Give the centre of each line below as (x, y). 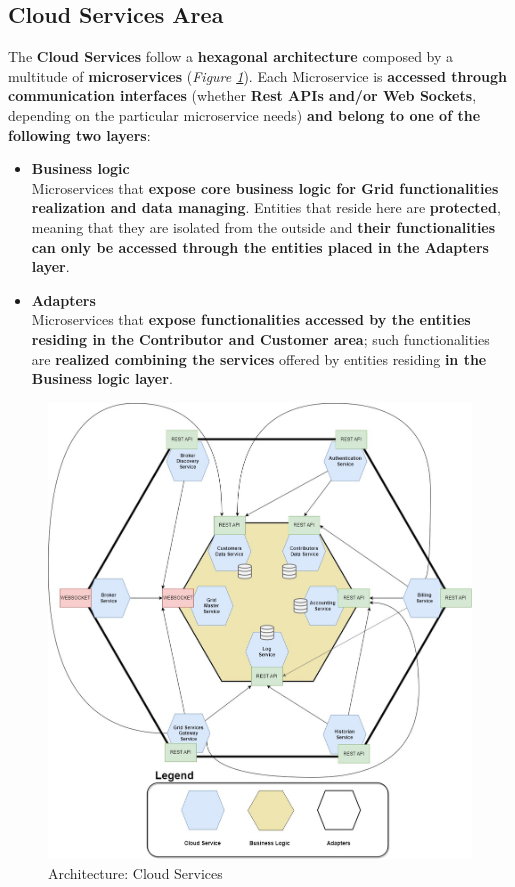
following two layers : (79, 134)
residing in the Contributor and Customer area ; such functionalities (260, 338)
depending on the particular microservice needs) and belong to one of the (244, 114)
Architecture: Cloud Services (135, 872)
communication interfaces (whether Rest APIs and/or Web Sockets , (242, 95)
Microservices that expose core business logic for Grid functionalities (265, 187)
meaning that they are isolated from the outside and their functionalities (263, 226)
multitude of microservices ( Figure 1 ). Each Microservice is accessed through (258, 75)
